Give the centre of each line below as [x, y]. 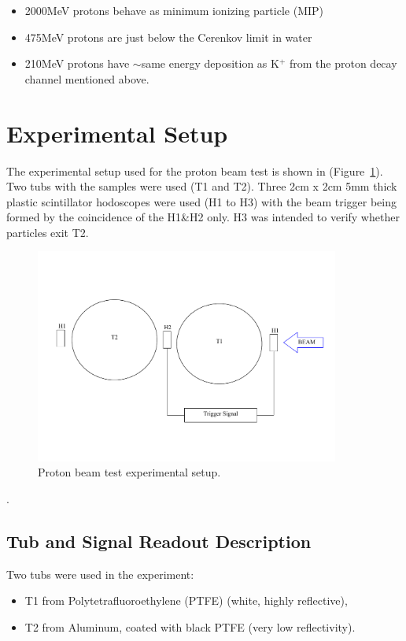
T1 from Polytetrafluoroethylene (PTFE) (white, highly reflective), [186, 600]
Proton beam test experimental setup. [129, 472]
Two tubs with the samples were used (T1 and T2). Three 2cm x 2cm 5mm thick [202, 186]
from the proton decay [343, 63]
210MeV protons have [77, 63]
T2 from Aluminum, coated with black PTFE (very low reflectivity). [190, 626]
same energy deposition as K [210, 63]
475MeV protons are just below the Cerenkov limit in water [168, 37]
